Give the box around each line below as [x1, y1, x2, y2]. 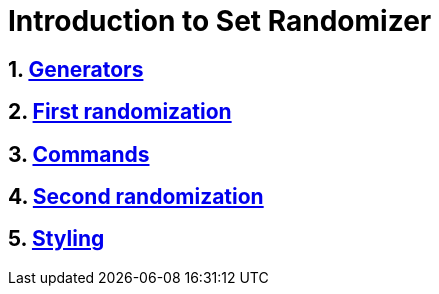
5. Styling [8, 226, 105, 252]
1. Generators [8, 56, 144, 82]
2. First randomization [8, 99, 232, 125]
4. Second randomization [8, 184, 264, 210]
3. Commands [8, 141, 150, 167]
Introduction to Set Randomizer [8, 4, 432, 38]
